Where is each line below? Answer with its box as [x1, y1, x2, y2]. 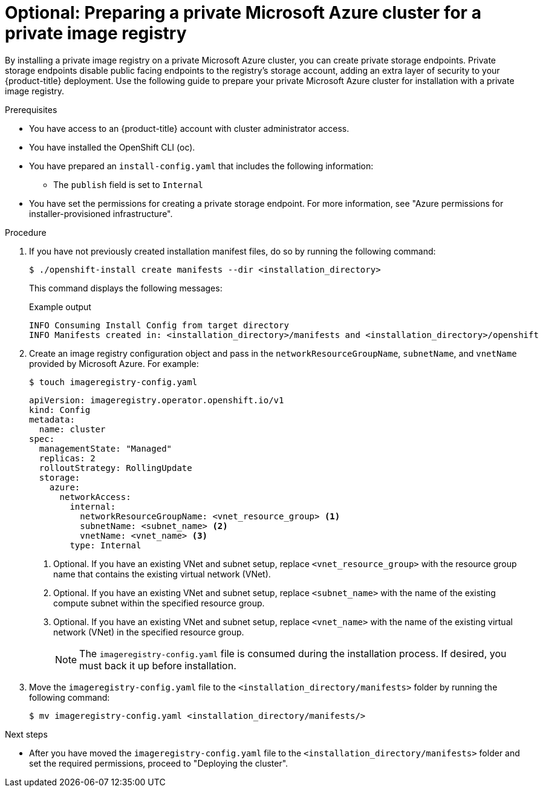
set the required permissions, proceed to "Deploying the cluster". [29, 758, 288, 768]
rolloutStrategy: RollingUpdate [39, 463, 192, 473]
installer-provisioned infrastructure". [29, 208, 173, 219]
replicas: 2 [39, 453, 96, 463]
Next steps [5, 729, 48, 739]
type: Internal [70, 540, 141, 550]
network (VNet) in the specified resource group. [53, 626, 244, 637]
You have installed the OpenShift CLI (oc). [29, 141, 195, 152]
